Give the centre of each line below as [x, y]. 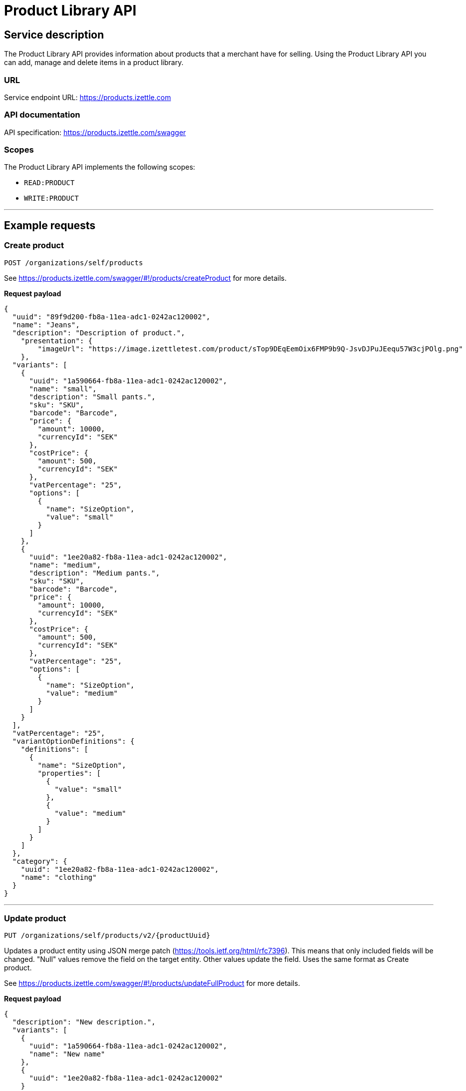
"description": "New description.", [84, 1022]
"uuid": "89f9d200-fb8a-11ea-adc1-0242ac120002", [111, 317]
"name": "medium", [65, 565]
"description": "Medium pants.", [94, 573]
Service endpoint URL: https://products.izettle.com [88, 97]
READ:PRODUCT [49, 183]
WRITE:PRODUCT [51, 198]
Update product [35, 919]
